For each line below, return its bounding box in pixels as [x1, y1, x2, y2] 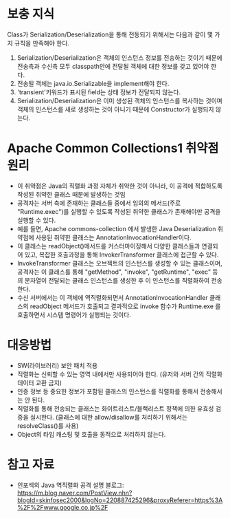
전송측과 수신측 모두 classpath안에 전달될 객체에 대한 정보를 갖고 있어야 [16, 62, 209, 70]
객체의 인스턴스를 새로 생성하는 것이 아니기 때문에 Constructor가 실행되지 [16, 105, 214, 114]
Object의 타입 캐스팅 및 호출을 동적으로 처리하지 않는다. [16, 430, 166, 438]
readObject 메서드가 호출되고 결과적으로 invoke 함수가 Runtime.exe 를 [30, 302, 221, 310]
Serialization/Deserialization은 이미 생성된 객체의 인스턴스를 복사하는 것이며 [16, 96, 223, 105]
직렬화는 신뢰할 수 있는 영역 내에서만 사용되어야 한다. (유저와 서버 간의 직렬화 [16, 369, 223, 378]
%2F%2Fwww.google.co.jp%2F [16, 503, 108, 511]
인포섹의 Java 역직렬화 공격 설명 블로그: [16, 481, 125, 489]
